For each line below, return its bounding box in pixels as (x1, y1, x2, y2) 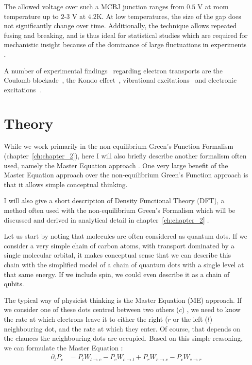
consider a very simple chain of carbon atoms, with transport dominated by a (4, 240, 235, 250)
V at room (197, 1, 229, 11)
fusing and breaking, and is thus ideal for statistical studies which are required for (4, 30, 248, 40)
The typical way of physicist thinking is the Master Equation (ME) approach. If (4, 295, 242, 305)
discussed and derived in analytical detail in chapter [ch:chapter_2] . (4, 214, 209, 225)
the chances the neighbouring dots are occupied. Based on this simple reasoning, (4, 333, 243, 343)
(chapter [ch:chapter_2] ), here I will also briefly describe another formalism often (4, 151, 247, 161)
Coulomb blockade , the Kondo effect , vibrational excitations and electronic (4, 75, 237, 85)
